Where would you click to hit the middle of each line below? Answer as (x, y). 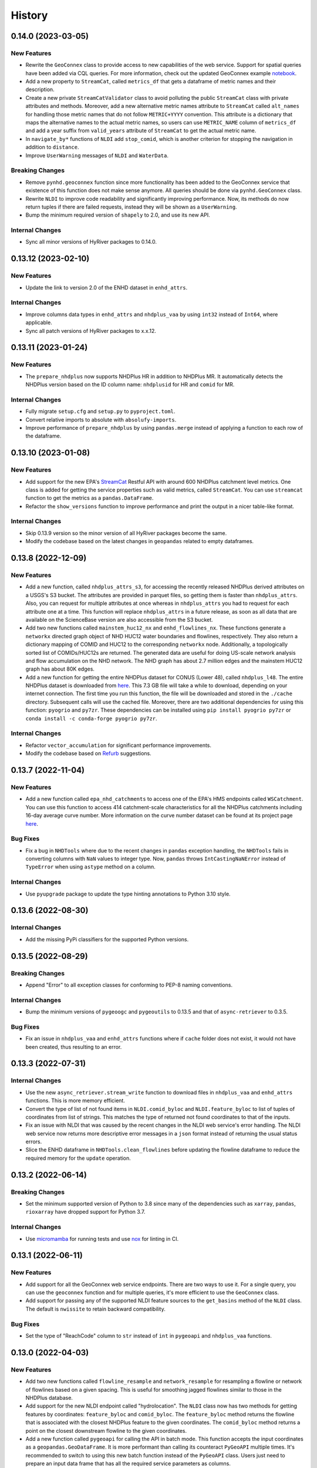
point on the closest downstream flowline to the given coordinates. (106, 1430)
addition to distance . (52, 147)
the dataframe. (43, 436)
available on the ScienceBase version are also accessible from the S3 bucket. (119, 619)
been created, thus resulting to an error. (74, 1047)
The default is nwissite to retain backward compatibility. (95, 1309)
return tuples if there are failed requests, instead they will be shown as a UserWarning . (131, 207)
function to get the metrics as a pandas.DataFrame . (90, 498)
